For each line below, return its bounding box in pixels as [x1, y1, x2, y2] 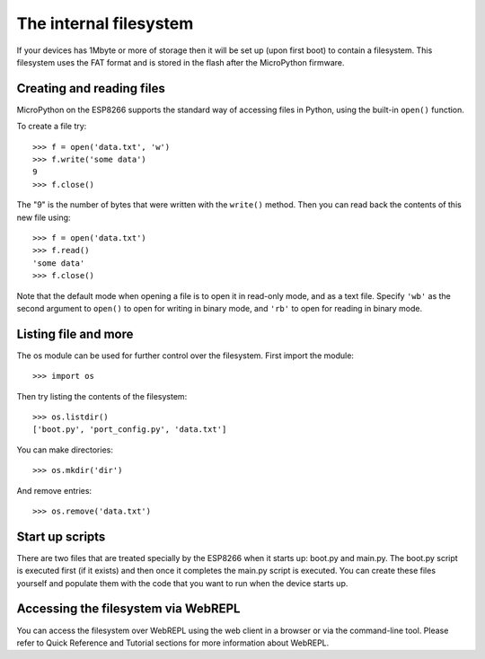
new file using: [16, 212, 71, 223]
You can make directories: [16, 444, 114, 455]
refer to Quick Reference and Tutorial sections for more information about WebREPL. [16, 637, 330, 648]
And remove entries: [16, 485, 93, 496]
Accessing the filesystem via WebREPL [16, 602, 241, 617]
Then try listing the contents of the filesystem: [16, 391, 188, 401]
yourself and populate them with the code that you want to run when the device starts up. [16, 577, 348, 588]
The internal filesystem [16, 13, 194, 33]
